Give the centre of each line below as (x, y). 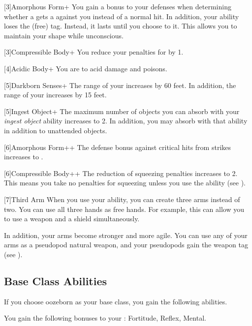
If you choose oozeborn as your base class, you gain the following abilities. (116, 301)
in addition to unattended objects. (56, 130)
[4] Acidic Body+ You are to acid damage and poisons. (86, 68)
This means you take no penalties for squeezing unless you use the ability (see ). (125, 183)
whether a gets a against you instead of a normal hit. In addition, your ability (122, 16)
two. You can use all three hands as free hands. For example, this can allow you (124, 209)
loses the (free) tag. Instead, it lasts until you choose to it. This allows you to (121, 26)
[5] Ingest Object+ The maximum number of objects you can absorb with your (122, 111)
